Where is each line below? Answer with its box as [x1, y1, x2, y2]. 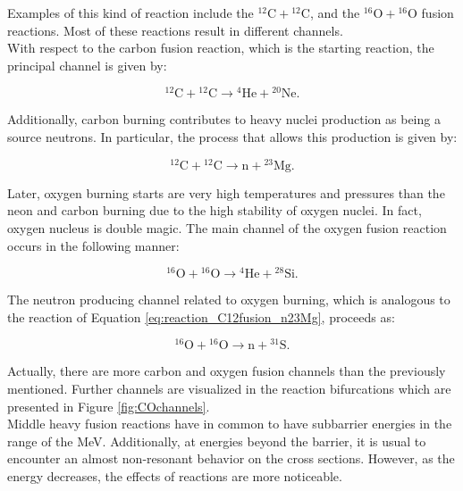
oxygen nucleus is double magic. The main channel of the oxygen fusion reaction [7, 218, 447, 237]
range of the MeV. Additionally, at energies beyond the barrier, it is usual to [7, 431, 426, 450]
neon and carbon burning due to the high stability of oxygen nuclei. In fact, [7, 201, 422, 220]
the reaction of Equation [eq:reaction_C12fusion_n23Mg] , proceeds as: [7, 307, 395, 326]
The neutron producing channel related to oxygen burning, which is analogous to [7, 290, 450, 309]
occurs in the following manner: [7, 236, 180, 254]
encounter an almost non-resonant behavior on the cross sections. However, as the [7, 449, 455, 468]
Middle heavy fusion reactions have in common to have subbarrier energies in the [7, 414, 452, 433]
